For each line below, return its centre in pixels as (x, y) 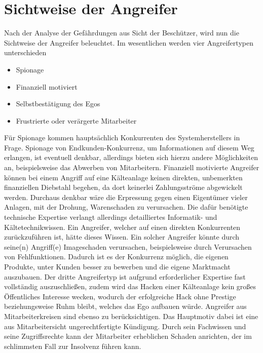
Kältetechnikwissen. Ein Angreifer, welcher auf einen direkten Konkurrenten (122, 227)
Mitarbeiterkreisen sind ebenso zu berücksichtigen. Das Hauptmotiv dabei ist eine (131, 316)
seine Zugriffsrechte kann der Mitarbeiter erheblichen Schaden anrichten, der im (128, 336)
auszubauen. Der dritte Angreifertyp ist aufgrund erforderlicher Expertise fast (125, 276)
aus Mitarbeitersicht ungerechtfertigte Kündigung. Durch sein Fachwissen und (125, 326)
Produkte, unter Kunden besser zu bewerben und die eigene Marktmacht (117, 266)
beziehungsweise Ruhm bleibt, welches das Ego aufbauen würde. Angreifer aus (125, 306)
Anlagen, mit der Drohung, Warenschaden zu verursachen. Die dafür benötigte (126, 207)
